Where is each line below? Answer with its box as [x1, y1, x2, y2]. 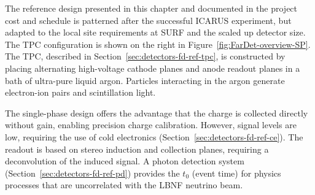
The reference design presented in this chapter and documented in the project [5, 2, 298, 14]
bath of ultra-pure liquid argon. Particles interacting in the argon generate [5, 74, 285, 86]
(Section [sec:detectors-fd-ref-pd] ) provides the [5, 166, 180, 179]
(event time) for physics [192, 166, 281, 179]
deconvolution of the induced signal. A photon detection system [5, 155, 244, 167]
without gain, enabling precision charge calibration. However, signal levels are [5, 118, 297, 131]
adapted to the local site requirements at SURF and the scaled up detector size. [5, 26, 306, 39]
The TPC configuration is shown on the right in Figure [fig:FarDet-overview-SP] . [5, 37, 311, 50]
